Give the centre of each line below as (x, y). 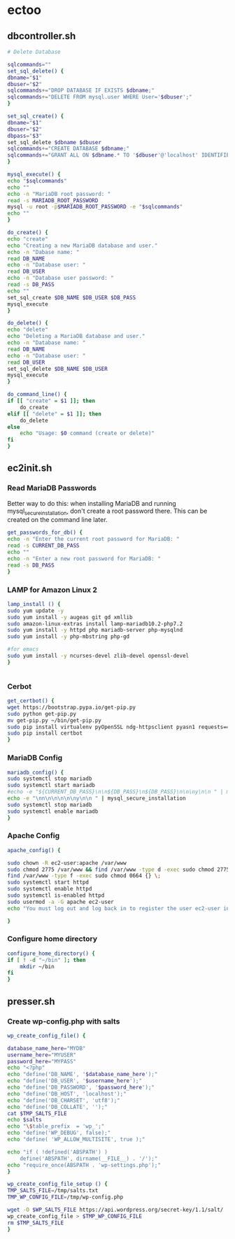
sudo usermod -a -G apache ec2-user (60, 902)
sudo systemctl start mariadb (51, 786)
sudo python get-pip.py (42, 714)
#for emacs (23, 649)
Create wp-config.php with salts (64, 1021)
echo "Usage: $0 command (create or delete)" (87, 433)
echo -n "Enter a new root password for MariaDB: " (84, 558)
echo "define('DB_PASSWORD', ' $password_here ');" (81, 1088)
